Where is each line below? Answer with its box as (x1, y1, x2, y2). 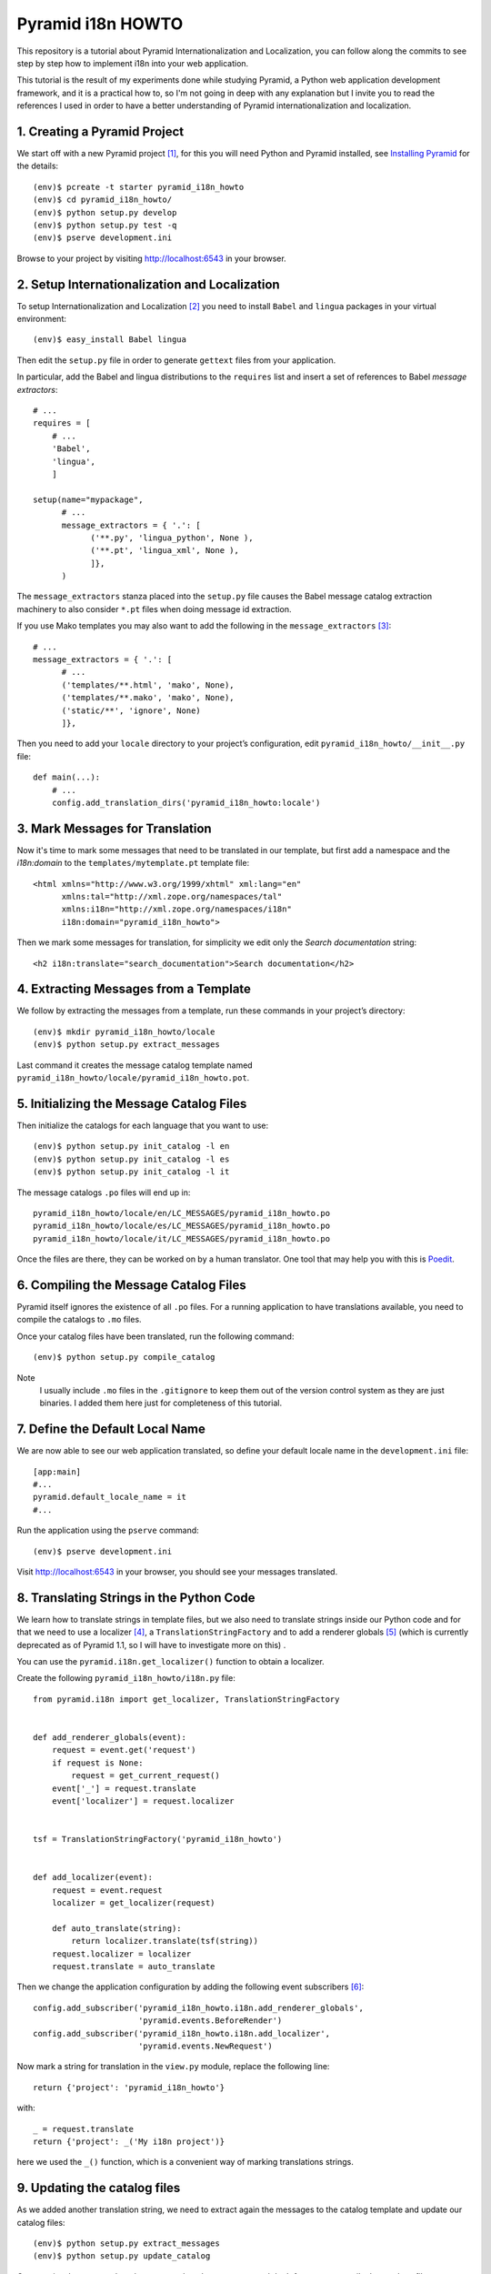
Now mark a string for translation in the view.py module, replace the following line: (16, 2061, 330, 2072)
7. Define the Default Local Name (16, 1422, 206, 1437)
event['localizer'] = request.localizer (51, 1796, 235, 1806)
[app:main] (33, 1466, 82, 1477)
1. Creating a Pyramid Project (16, 124, 185, 139)
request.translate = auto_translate (51, 1961, 215, 1972)
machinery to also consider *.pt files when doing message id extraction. (16, 603, 292, 614)
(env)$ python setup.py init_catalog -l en (33, 1142, 230, 1152)
